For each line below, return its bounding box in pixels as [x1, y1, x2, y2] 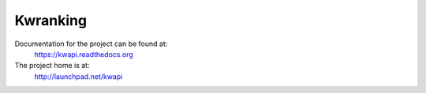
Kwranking [14, 12, 87, 29]
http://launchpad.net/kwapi [34, 71, 123, 81]
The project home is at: [14, 61, 90, 70]
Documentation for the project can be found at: [14, 39, 168, 48]
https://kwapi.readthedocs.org [34, 49, 133, 59]
